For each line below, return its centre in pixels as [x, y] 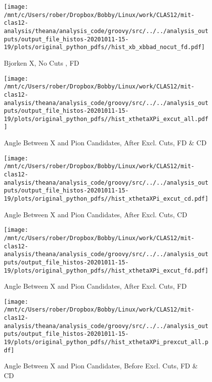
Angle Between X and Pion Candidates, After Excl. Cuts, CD [96, 214]
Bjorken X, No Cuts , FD [42, 62]
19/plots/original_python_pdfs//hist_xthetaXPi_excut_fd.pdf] [106, 270]
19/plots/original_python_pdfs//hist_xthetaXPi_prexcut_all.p [106, 342]
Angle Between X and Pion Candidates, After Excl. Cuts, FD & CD [105, 143]
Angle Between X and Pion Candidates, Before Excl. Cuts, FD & [101, 366]
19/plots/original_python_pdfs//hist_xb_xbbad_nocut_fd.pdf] [105, 47]
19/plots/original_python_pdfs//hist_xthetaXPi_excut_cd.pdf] [106, 199]
